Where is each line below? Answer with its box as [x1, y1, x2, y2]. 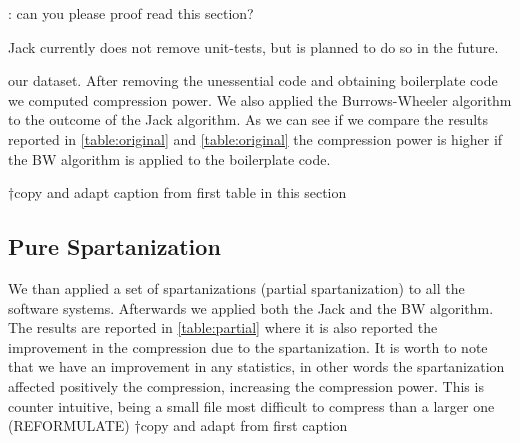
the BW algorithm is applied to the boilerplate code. [8, 148, 331, 169]
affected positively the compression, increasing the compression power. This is [8, 375, 484, 396]
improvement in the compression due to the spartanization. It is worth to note [8, 336, 488, 357]
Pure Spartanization [8, 231, 221, 262]
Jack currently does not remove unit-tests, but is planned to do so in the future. [8, 36, 499, 57]
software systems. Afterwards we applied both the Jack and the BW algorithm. [8, 297, 494, 318]
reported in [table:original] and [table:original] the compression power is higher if [8, 128, 503, 149]
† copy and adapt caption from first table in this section [8, 182, 347, 203]
